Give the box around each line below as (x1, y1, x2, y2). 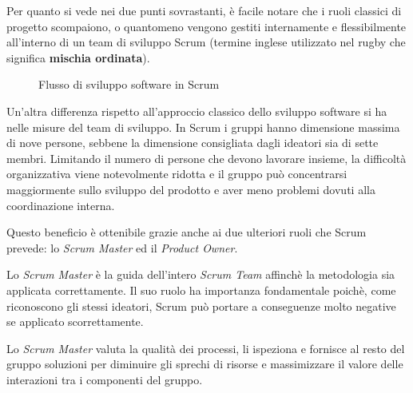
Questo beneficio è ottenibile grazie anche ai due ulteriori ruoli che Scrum (6, 224, 367, 240)
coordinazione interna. (6, 196, 115, 213)
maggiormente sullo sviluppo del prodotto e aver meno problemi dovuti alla (6, 181, 375, 197)
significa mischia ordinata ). (6, 49, 150, 65)
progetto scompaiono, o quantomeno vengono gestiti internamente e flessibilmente (6, 18, 407, 34)
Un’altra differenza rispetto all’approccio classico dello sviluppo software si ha (6, 102, 387, 119)
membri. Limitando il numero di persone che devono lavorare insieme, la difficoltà (6, 149, 407, 166)
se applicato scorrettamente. (6, 313, 144, 330)
